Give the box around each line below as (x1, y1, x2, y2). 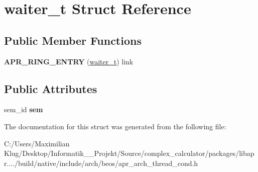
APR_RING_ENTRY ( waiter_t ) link (4, 56, 134, 66)
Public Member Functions (4, 32, 142, 48)
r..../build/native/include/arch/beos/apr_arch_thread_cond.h (4, 157, 198, 168)
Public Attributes (4, 80, 97, 96)
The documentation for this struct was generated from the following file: (4, 121, 226, 131)
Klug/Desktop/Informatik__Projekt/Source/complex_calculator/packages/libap (4, 148, 254, 158)
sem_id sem (4, 104, 43, 115)
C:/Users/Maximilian (4, 138, 70, 148)
